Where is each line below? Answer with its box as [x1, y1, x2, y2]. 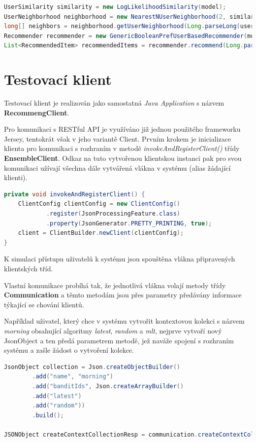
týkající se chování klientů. [4, 299, 84, 309]
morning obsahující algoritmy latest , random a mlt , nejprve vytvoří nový [4, 325, 222, 335]
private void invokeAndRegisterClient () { [4, 190, 145, 198]
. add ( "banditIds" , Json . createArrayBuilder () [32, 382, 184, 390]
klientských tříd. [4, 263, 53, 273]
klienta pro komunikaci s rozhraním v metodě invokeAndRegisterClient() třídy [4, 143, 240, 153]
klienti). [4, 172, 28, 183]
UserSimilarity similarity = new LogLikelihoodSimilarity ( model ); [4, 3, 226, 10]
